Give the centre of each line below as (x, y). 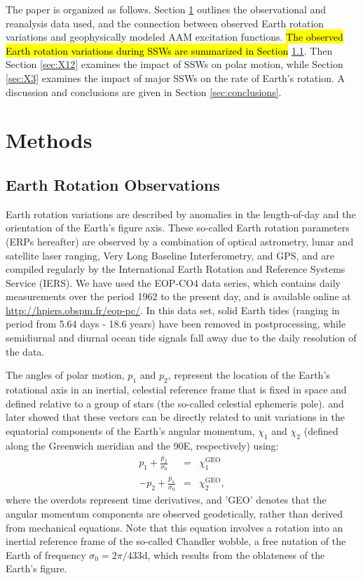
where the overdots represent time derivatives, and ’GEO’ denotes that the (166, 500)
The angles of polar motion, (65, 375)
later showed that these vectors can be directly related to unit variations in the (175, 417)
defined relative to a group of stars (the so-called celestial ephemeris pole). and (175, 403)
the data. (25, 351)
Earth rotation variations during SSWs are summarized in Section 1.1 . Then (169, 50)
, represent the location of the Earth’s (249, 375)
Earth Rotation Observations (113, 184)
